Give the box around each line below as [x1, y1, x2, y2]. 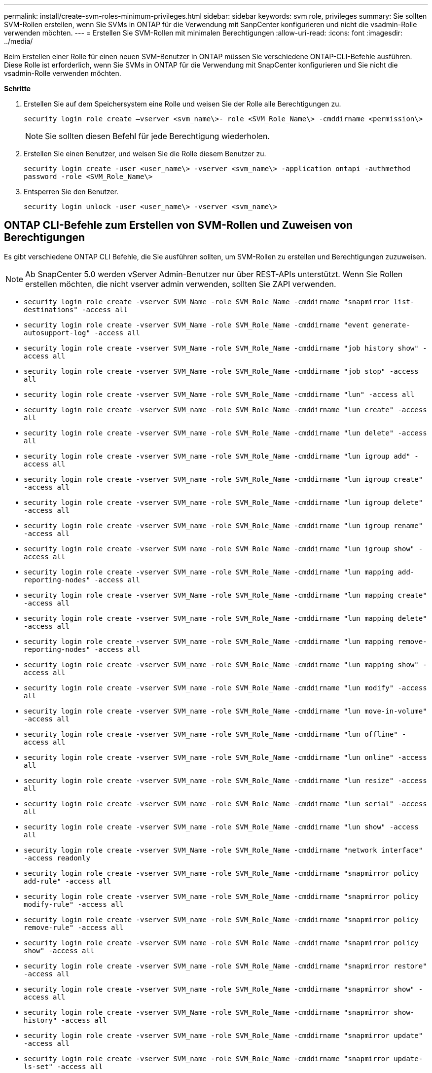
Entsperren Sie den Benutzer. [24, 187, 119, 196]
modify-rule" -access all [24, 900, 124, 908]
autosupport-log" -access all [24, 328, 141, 337]
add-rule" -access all [24, 877, 111, 885]
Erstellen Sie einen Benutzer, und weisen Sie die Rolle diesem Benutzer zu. [24, 149, 266, 158]
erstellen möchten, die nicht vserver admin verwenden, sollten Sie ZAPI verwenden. [25, 279, 336, 289]
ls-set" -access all [24, 1062, 103, 1071]
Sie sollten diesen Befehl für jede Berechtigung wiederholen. [45, 131, 270, 141]
